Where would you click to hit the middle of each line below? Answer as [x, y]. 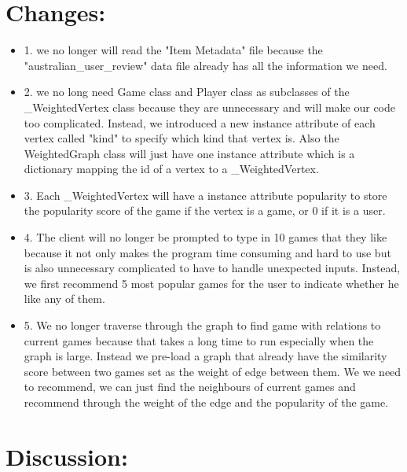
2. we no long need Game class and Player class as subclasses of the [187, 92]
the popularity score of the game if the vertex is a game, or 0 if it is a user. [205, 210]
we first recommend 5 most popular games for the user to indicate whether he [211, 283]
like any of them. [64, 299]
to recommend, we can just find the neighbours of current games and [190, 387]
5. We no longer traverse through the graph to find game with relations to [202, 325]
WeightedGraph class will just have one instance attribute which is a [189, 153]
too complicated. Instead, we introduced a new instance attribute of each [200, 122]
